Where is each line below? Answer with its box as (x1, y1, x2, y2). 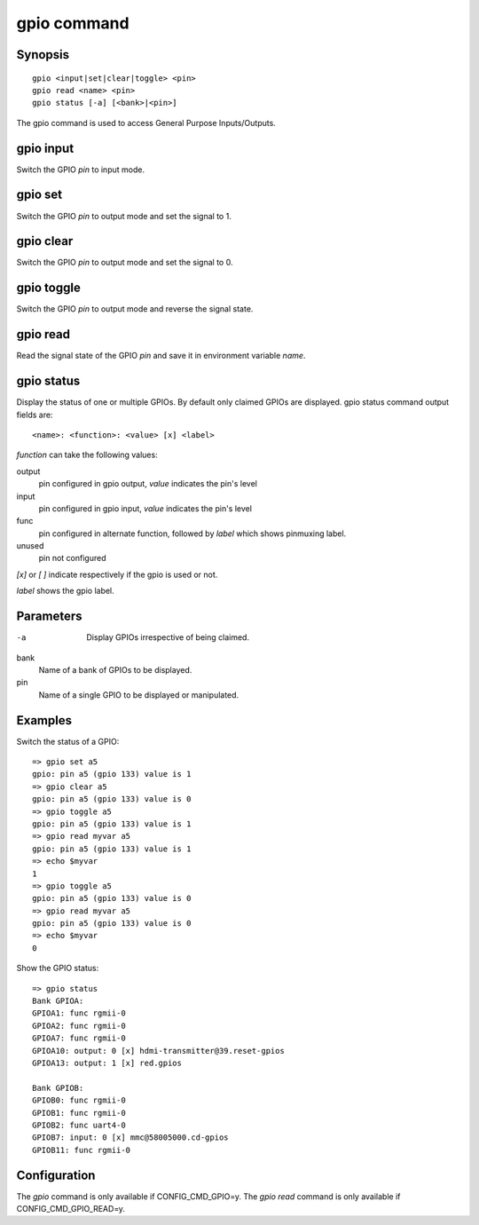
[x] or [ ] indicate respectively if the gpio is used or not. (16, 569, 218, 580)
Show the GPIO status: (16, 963, 99, 974)
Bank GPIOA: (32, 996, 84, 1007)
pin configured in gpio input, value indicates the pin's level (38, 502, 253, 514)
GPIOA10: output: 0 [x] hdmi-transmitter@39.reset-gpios (32, 1046, 286, 1055)
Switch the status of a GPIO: (16, 736, 120, 747)
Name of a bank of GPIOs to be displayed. (38, 664, 192, 675)
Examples (16, 713, 73, 728)
